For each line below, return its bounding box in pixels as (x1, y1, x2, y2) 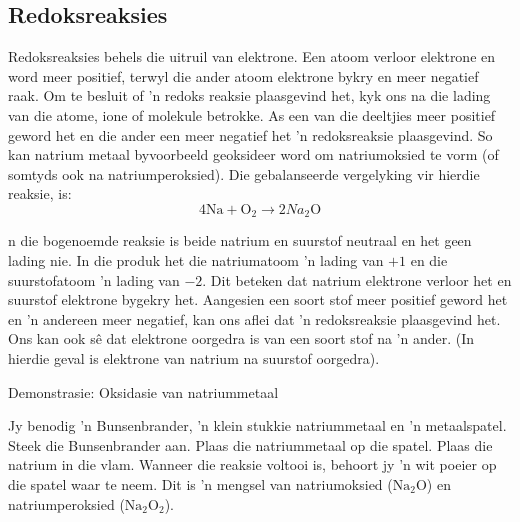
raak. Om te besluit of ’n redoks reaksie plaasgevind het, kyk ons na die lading (8, 85, 491, 106)
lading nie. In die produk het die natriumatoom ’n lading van (8, 250, 384, 270)
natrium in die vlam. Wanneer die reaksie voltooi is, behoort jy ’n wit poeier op (8, 454, 497, 475)
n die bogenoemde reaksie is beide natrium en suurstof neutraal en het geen (8, 230, 472, 251)
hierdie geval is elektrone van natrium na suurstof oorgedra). (8, 347, 380, 368)
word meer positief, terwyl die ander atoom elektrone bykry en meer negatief (8, 65, 479, 86)
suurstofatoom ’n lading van (8, 269, 180, 290)
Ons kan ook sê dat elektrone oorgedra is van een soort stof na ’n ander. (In (8, 328, 475, 349)
